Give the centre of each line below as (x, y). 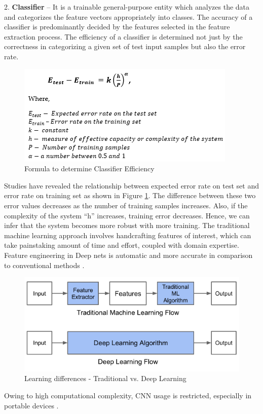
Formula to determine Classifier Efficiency (89, 168)
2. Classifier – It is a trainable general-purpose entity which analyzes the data (127, 7)
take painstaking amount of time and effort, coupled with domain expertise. (122, 245)
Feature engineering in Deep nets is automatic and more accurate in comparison (128, 255)
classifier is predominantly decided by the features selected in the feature (117, 27)
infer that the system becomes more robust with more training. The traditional (127, 225)
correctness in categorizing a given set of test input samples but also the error (125, 46)
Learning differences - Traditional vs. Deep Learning (105, 378)
